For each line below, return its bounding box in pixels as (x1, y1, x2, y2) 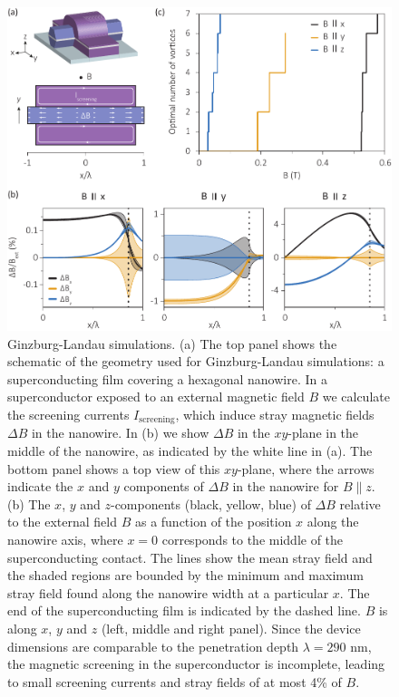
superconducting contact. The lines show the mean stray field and (7, 547, 373, 566)
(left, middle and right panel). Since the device (101, 619, 361, 637)
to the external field (7, 512, 117, 531)
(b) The (7, 494, 51, 513)
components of (123, 477, 204, 496)
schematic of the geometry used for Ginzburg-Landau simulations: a (7, 352, 384, 371)
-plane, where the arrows (237, 459, 375, 478)
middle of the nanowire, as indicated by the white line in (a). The (7, 441, 373, 460)
